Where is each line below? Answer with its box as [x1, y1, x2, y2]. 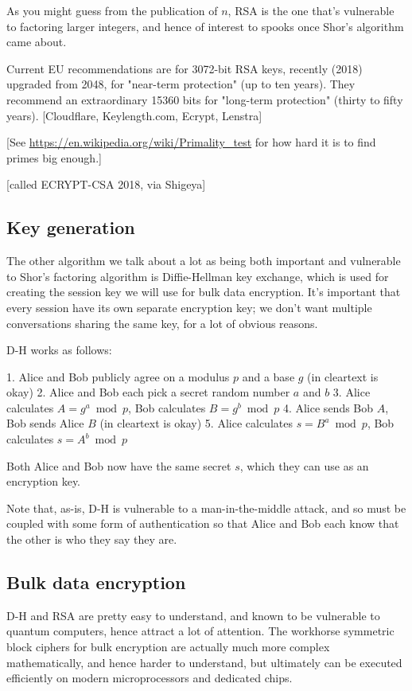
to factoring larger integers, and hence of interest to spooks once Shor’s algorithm [6, 18, 404, 34]
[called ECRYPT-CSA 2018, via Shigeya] [6, 176, 206, 193]
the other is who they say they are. [6, 531, 177, 548]
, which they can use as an [239, 457, 369, 474]
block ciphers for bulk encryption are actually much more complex [6, 638, 330, 655]
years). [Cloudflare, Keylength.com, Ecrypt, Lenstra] [6, 107, 262, 123]
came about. [6, 33, 67, 50]
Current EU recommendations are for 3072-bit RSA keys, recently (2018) [6, 60, 363, 76]
